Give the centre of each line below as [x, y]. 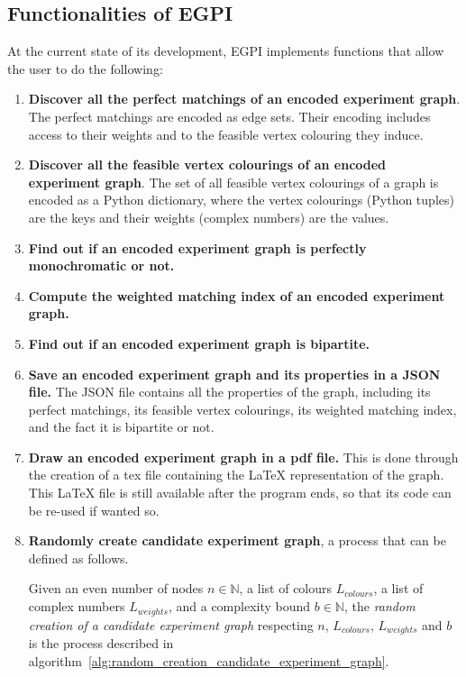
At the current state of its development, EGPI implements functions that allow [226, 51]
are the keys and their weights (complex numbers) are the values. [209, 217]
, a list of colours [286, 588]
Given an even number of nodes [116, 588]
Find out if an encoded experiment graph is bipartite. [199, 343]
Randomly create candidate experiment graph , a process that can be [237, 540]
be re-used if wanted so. [94, 510]
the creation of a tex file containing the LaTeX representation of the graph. [236, 475]
